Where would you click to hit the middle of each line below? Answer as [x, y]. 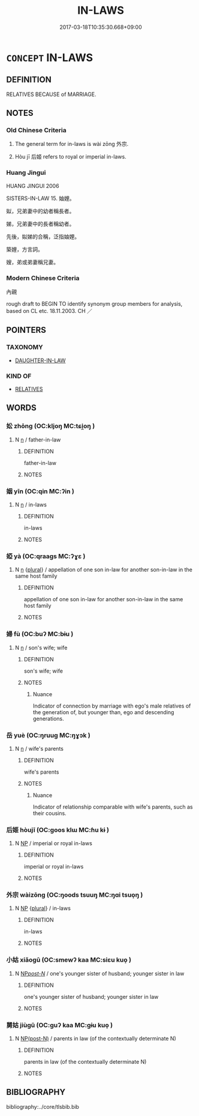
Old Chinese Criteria [37, 130]
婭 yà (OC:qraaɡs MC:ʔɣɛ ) [46, 556]
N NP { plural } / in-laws [43, 908]
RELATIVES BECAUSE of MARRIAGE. [51, 94]
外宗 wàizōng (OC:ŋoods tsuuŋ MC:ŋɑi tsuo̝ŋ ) [75, 895]
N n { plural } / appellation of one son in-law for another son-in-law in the [104, 570]
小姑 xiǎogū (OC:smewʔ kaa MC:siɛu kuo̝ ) [69, 960]
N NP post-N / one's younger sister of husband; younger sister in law [99, 973]
